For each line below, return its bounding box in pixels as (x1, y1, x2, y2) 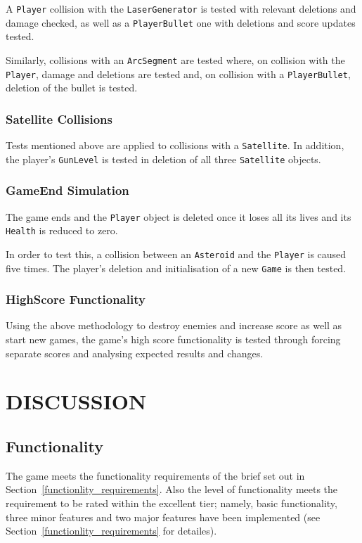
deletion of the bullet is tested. (6, 80, 138, 95)
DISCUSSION (6, 387, 147, 416)
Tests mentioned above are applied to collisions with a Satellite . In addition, (6, 138, 344, 153)
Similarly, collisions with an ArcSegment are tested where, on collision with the (6, 52, 345, 67)
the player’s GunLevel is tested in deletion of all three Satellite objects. (6, 151, 321, 166)
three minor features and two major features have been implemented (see (6, 509, 321, 524)
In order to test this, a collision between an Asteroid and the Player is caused (6, 246, 347, 261)
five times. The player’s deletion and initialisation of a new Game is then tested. (6, 260, 347, 275)
